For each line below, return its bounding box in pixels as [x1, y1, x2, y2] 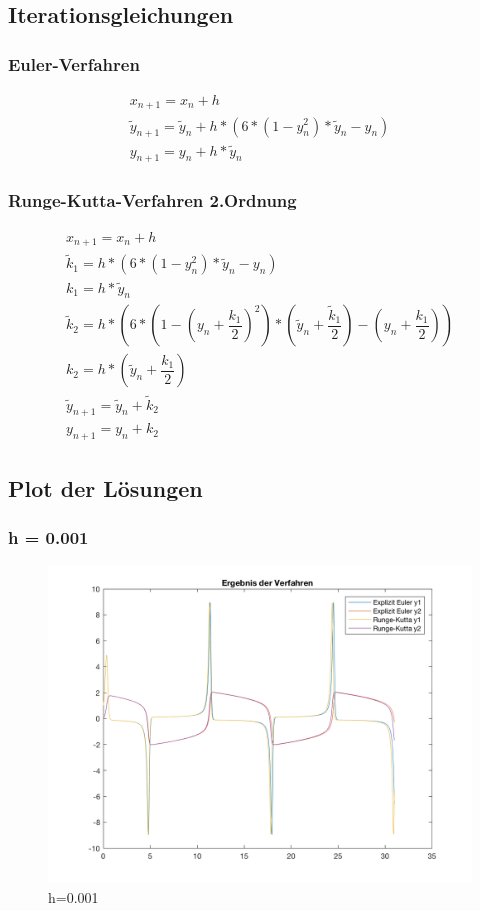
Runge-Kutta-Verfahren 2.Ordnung [8, 188, 297, 213]
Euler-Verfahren [8, 51, 140, 76]
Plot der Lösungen [8, 472, 203, 503]
